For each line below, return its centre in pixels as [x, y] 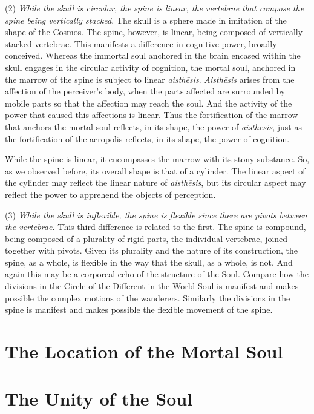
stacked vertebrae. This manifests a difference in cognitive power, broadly [141, 43]
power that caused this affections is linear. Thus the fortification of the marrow [152, 115]
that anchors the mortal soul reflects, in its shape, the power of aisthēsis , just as [153, 126]
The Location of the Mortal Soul [144, 351]
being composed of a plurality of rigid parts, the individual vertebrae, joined [146, 238]
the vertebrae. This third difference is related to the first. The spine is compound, [155, 227]
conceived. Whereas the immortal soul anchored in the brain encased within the [153, 55]
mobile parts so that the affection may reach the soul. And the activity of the [149, 103]
